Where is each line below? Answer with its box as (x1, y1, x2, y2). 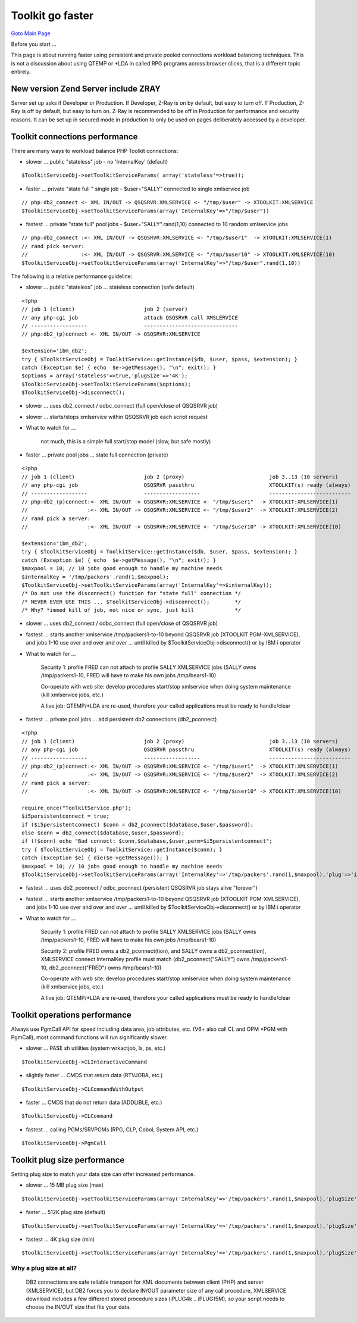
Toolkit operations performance (11, 1009, 132, 1020)
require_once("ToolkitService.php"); (21, 804, 132, 811)
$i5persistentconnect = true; (21, 813, 110, 820)
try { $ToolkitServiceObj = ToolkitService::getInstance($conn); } (21, 846, 223, 853)
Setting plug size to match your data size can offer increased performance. (11, 1171, 195, 1178)
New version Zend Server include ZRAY (11, 83, 161, 93)
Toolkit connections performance (11, 132, 138, 142)
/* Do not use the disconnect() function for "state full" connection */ (21, 590, 242, 597)
